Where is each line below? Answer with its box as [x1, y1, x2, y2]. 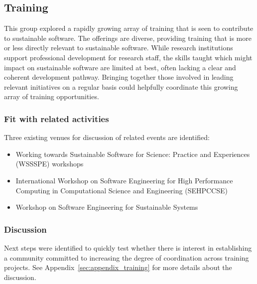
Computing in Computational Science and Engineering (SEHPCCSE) [15, 185, 228, 195]
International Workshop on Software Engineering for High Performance [15, 175, 233, 185]
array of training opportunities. [4, 91, 99, 102]
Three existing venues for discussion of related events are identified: [4, 132, 210, 142]
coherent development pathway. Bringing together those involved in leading [4, 72, 234, 82]
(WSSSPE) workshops [15, 158, 84, 169]
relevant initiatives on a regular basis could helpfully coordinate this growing [4, 81, 238, 92]
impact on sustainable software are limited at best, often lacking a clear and [4, 62, 236, 72]
